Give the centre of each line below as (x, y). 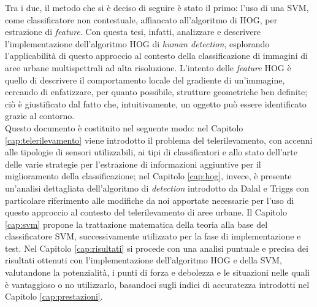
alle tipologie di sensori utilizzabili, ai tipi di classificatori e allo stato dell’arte (151, 152)
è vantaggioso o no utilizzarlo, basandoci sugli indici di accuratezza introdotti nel (157, 284)
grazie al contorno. (40, 116)
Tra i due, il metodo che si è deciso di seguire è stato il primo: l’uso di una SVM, (157, 7)
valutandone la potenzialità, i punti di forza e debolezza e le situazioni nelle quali (158, 272)
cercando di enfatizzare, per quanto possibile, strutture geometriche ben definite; (156, 92)
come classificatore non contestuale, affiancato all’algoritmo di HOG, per (141, 19)
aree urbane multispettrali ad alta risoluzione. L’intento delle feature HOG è (148, 67)
